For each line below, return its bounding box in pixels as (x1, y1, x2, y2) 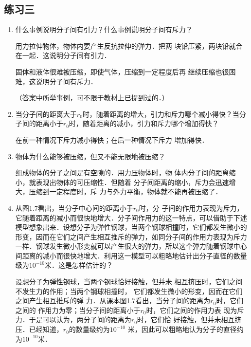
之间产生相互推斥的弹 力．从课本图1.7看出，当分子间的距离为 (15, 295, 211, 306)
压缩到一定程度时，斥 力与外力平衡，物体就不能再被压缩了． (29, 186, 222, 197)
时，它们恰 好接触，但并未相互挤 (137, 314, 242, 325)
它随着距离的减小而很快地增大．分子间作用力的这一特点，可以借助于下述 (15, 212, 247, 222)
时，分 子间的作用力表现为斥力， (139, 202, 244, 213)
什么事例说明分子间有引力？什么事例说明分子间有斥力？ (15, 24, 193, 35)
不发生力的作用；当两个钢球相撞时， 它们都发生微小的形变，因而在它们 (15, 286, 243, 296)
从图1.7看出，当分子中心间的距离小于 (15, 202, 133, 213)
